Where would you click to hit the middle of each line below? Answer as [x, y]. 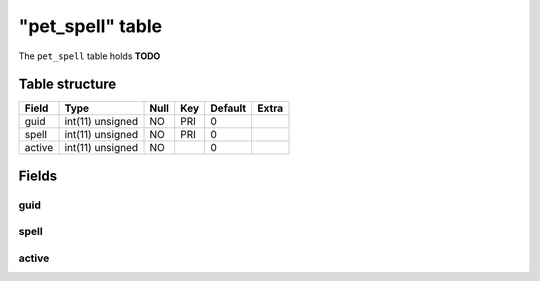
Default [228, 108]
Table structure [67, 84]
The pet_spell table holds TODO [89, 56]
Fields [38, 175]
